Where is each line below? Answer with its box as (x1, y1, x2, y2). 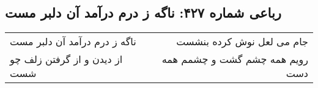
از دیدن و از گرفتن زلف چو (10, 52, 123, 67)
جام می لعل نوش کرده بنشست (176, 34, 308, 49)
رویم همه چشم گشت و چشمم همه (161, 52, 308, 67)
